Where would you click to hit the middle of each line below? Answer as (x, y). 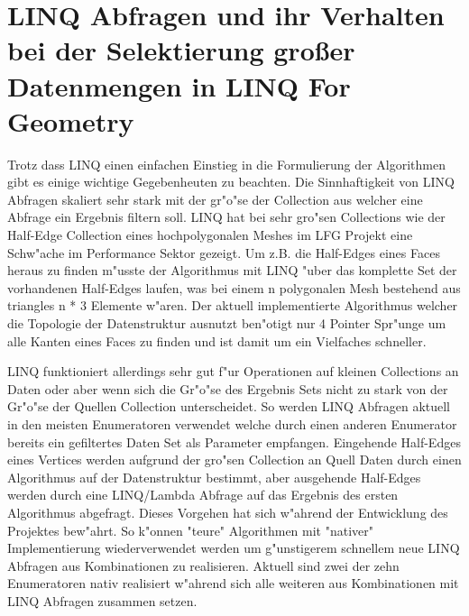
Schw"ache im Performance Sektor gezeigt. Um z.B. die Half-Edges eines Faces (224, 252)
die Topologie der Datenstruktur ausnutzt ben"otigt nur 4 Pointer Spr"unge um (227, 323)
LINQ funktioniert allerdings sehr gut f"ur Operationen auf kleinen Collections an (233, 371)
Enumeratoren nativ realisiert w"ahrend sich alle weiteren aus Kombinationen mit (233, 583)
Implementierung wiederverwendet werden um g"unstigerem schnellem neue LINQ (234, 548)
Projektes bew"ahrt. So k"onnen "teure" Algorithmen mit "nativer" (191, 530)
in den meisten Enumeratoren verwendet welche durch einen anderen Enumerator (232, 424)
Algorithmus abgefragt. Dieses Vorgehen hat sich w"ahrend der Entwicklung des (228, 512)
